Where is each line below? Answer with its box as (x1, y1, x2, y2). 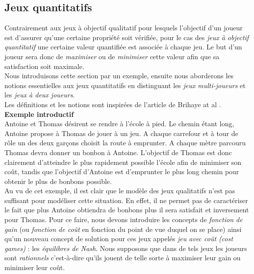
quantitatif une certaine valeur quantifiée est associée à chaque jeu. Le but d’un (4, 42, 242, 52)
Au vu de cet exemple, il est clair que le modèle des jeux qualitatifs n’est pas (4, 185, 235, 196)
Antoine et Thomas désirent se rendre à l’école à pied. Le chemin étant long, (4, 118, 234, 129)
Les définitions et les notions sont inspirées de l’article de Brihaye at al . (4, 99, 221, 109)
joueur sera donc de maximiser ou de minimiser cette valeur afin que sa (4, 51, 220, 61)
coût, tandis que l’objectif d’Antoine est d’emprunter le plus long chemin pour (4, 166, 239, 177)
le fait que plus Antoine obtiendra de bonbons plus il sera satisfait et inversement (4, 205, 249, 215)
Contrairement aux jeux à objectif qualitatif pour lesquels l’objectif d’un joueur (4, 23, 243, 33)
